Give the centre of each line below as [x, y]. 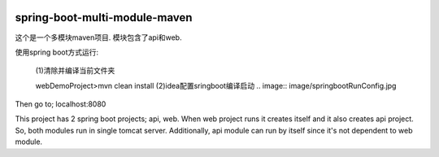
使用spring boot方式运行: [57, 52]
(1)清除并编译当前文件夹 [75, 71]
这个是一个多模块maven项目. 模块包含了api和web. [98, 37]
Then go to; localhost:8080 [61, 104]
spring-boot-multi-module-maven [104, 17]
